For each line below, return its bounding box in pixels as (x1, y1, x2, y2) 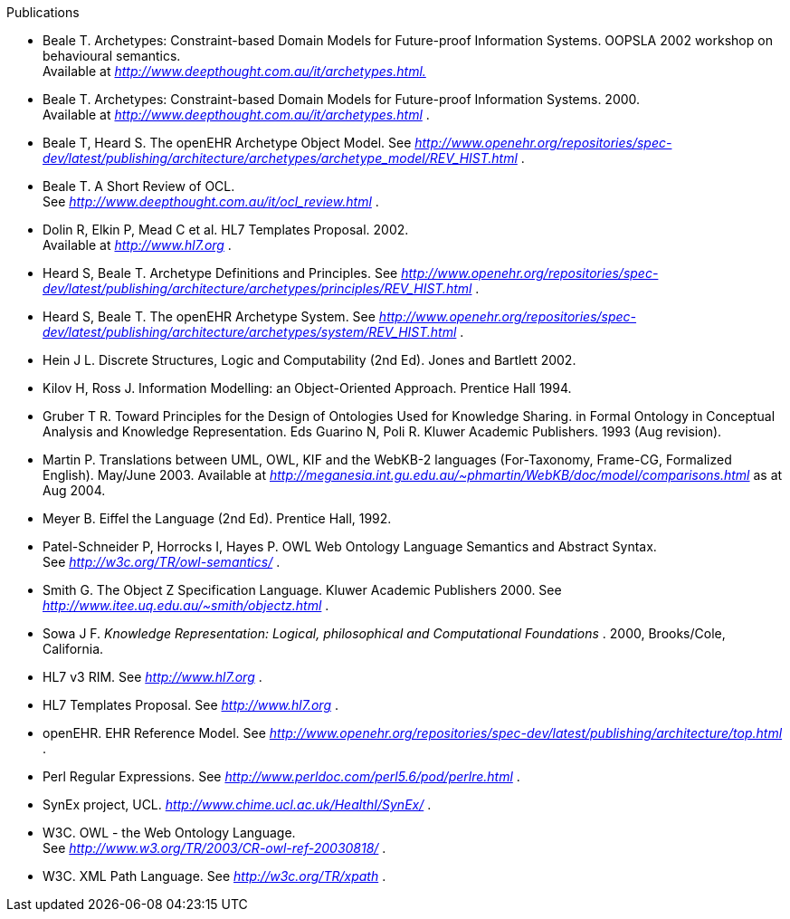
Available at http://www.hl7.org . (43, 237, 232, 253)
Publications (6, 5, 80, 20)
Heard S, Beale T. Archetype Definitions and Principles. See (43, 265, 398, 281)
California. (43, 641, 104, 656)
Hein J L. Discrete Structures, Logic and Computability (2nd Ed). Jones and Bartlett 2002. (43, 352, 576, 368)
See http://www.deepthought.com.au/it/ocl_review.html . (43, 194, 379, 209)
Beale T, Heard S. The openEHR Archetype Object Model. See (43, 135, 412, 150)
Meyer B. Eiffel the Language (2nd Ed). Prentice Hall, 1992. (43, 511, 392, 526)
